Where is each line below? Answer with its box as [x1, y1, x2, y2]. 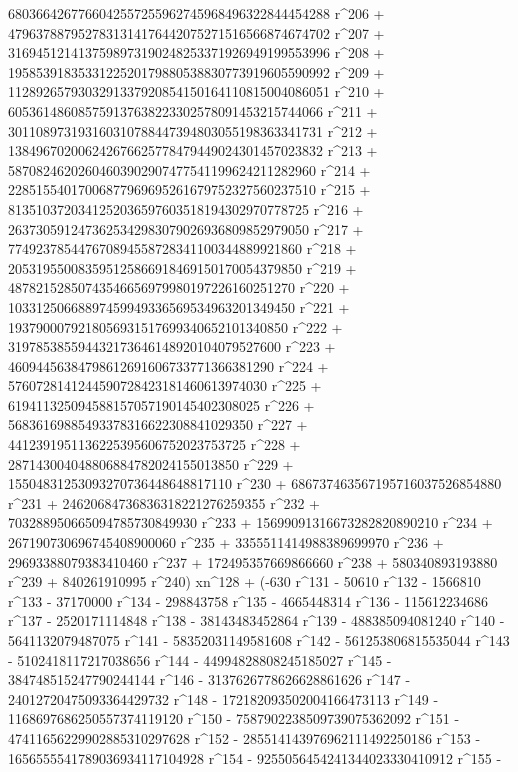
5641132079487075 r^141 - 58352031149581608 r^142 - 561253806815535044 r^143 [8, 630, 510, 650]
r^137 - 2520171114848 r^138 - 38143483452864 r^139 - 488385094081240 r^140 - [8, 610, 505, 631]
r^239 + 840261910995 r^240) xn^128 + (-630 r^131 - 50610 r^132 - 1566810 [8, 571, 481, 592]
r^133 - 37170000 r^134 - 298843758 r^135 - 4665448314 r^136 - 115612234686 [8, 590, 489, 611]
